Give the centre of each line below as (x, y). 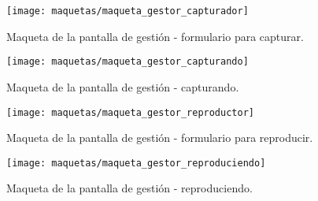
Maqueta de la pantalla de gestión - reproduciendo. (129, 188)
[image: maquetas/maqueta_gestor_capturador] (128, 11)
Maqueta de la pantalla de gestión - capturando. (123, 86)
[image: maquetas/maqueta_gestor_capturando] (128, 62)
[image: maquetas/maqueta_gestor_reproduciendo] (136, 163)
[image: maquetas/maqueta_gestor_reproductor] (130, 112)
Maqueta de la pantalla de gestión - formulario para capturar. (155, 36)
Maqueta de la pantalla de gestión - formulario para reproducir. (160, 138)
